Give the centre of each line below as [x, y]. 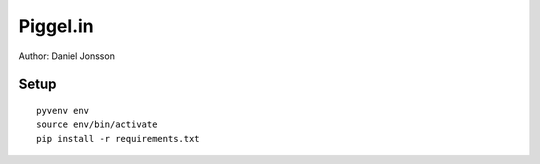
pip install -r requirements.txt [118, 138]
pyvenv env [63, 110]
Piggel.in [56, 26]
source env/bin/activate [97, 124]
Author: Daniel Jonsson [66, 56]
